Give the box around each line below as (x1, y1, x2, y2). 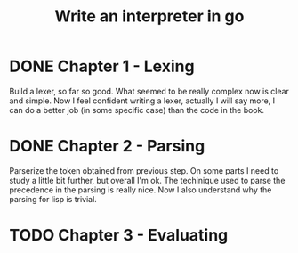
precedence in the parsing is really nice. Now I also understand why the (9, 184, 272, 195)
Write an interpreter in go (54, 6, 245, 27)
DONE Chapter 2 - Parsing (9, 136, 205, 157)
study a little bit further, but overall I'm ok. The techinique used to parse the (9, 175, 286, 185)
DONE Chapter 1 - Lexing (9, 56, 195, 77)
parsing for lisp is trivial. (9, 193, 98, 204)
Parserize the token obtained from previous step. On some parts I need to (9, 165, 279, 175)
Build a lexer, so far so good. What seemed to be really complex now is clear (9, 86, 289, 96)
